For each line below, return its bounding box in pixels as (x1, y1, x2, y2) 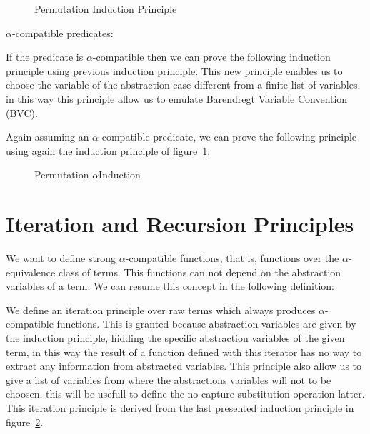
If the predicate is (6, 49, 84, 64)
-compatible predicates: (11, 25, 114, 40)
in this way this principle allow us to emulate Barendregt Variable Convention (6, 91, 348, 106)
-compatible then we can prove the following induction (92, 49, 331, 64)
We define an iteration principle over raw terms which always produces (6, 302, 316, 317)
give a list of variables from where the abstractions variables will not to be (6, 372, 331, 387)
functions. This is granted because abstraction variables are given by (56, 316, 356, 331)
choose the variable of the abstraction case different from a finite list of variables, (6, 77, 361, 92)
